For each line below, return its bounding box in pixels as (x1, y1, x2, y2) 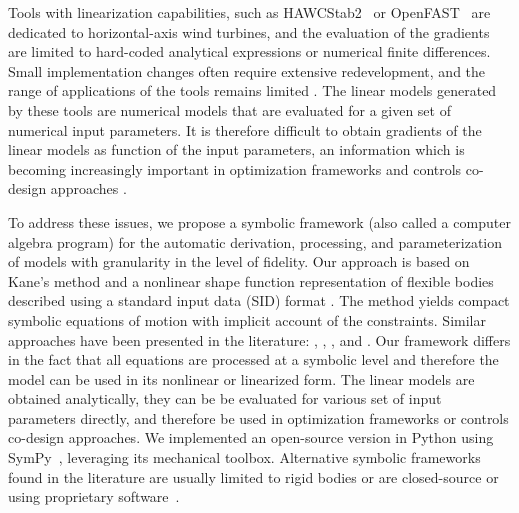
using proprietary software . (8, 486, 180, 507)
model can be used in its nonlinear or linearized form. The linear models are (8, 368, 475, 389)
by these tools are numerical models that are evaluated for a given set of (8, 99, 451, 120)
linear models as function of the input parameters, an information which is (8, 139, 465, 160)
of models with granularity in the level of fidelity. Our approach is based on (8, 251, 470, 272)
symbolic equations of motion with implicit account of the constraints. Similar (8, 309, 486, 330)
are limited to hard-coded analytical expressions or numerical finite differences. (8, 41, 491, 62)
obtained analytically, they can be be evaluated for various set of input (8, 388, 442, 409)
